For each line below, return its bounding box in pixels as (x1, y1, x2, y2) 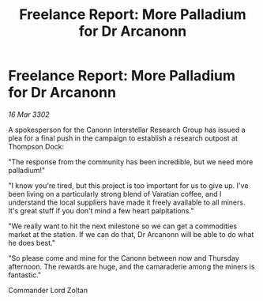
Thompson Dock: (8, 141, 65, 151)
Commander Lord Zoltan (8, 285, 88, 295)
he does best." (8, 238, 55, 247)
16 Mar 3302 (8, 109, 50, 119)
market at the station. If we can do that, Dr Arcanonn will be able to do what (8, 229, 254, 239)
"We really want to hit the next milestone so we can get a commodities (8, 221, 238, 231)
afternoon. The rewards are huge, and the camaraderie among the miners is (8, 261, 255, 271)
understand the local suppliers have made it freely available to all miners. (8, 198, 246, 207)
